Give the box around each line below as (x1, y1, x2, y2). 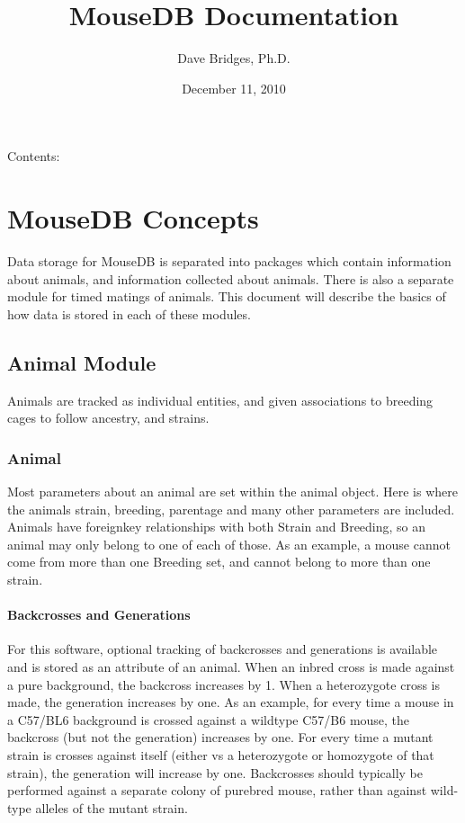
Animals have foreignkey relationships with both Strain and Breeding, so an (7, 517, 426, 536)
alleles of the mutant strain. (35, 798, 188, 817)
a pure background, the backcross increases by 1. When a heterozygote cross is (7, 675, 440, 693)
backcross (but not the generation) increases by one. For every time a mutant (7, 728, 434, 747)
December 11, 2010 (182, 78, 286, 97)
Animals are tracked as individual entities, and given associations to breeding (7, 390, 434, 409)
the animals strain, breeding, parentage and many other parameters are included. (7, 499, 455, 518)
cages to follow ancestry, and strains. (7, 408, 210, 427)
